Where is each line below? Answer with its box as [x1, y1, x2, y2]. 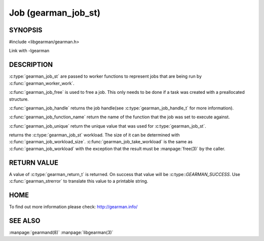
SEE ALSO [9, 217, 41, 225]
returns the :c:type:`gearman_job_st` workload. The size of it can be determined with [9, 132, 180, 138]
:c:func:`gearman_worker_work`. [9, 80, 74, 86]
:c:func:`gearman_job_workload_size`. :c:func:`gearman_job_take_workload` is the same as [9, 139, 193, 145]
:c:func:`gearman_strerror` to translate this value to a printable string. [9, 178, 149, 184]
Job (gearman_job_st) [9, 7, 101, 18]
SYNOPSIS [9, 26, 43, 34]
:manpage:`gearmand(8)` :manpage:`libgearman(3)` [9, 229, 113, 235]
